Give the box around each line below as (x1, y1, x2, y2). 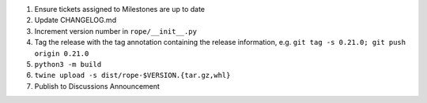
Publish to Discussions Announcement (34, 81, 160, 90)
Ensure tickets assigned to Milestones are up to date (34, 5, 206, 13)
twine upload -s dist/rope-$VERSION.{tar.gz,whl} (34, 71, 231, 80)
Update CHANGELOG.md (34, 16, 117, 25)
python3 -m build (34, 60, 102, 68)
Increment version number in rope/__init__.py (34, 26, 198, 35)
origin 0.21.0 (34, 49, 89, 58)
